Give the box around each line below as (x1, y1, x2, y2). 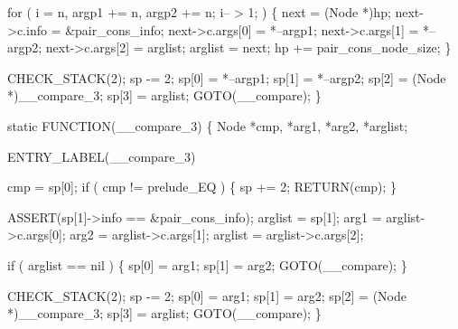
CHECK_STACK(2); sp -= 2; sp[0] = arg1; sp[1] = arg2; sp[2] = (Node (7, 286, 407, 305)
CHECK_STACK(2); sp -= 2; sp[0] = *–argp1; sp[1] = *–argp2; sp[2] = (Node (7, 68, 446, 87)
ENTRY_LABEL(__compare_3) (7, 146, 196, 165)
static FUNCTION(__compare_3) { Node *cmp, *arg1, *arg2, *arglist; (7, 116, 408, 135)
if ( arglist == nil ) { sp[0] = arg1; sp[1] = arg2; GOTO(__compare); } (7, 255, 407, 274)
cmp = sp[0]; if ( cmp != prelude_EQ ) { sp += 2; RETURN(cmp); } (7, 177, 397, 196)
